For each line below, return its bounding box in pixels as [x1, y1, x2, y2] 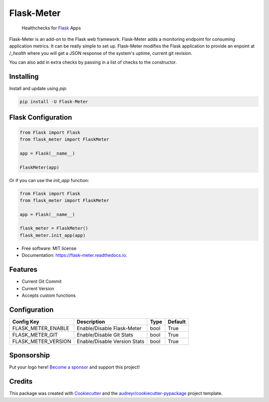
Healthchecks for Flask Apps [21, 25, 81, 31]
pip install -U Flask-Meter [19, 99, 88, 104]
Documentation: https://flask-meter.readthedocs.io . [21, 252, 128, 258]
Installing [9, 72, 39, 81]
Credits [9, 377, 33, 386]
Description [76, 318, 106, 325]
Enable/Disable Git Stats [76, 331, 134, 338]
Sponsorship [9, 351, 50, 360]
